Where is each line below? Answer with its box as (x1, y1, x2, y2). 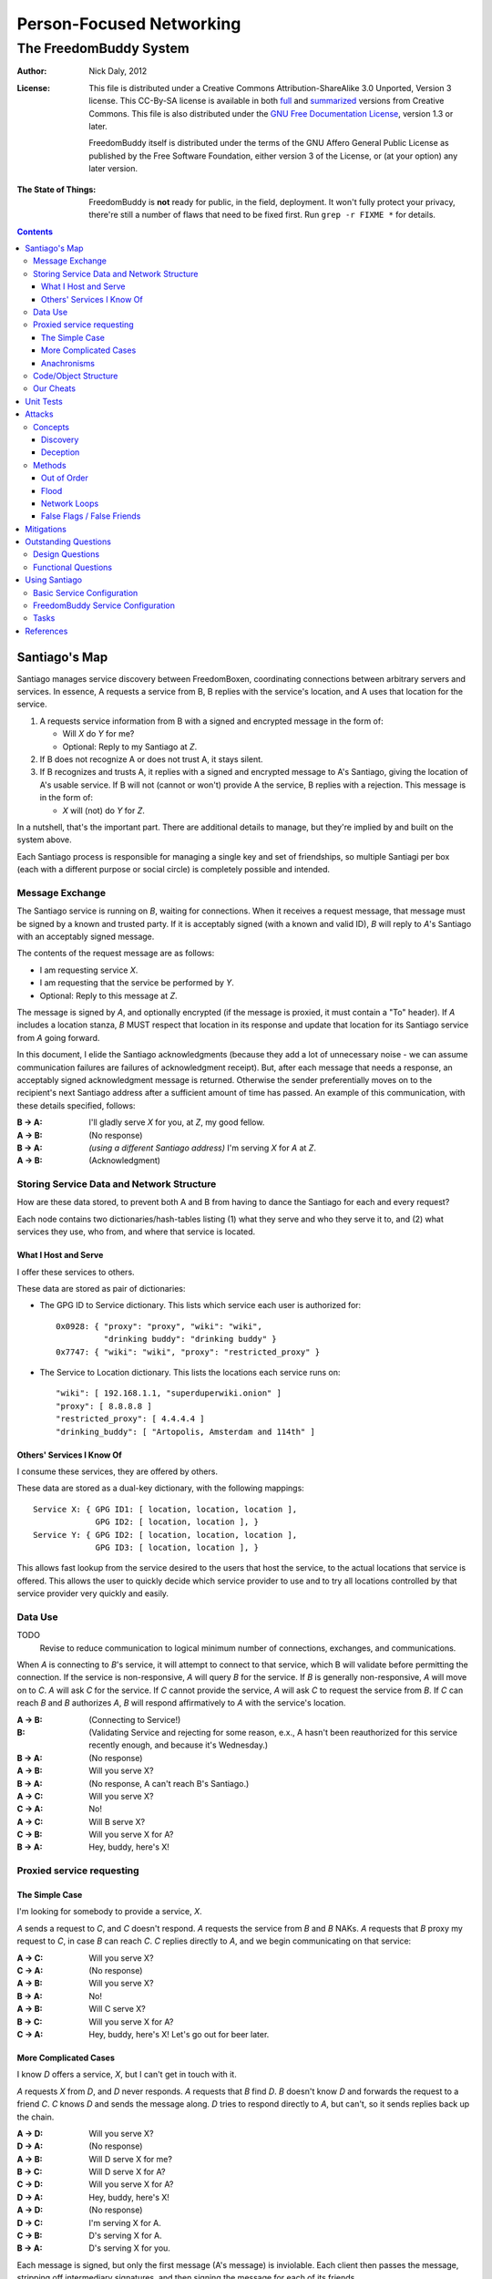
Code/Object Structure (33, 370, 118, 381)
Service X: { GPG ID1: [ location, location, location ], (33, 1504, 298, 1514)
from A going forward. (16, 1032, 100, 1043)
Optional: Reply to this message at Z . (39, 990, 178, 1001)
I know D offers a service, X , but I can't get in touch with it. (16, 2069, 237, 2080)
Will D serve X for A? (88, 2166, 166, 2178)
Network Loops (41, 498, 99, 509)
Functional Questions (33, 562, 113, 572)
